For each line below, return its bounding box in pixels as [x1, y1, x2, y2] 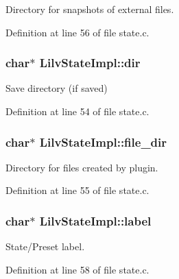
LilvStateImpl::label [39, 212, 152, 229]
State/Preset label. [5, 239, 85, 254]
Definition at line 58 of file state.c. [5, 262, 150, 276]
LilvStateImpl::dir [39, 54, 141, 71]
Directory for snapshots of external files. [5, 2, 174, 16]
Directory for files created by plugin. [5, 160, 158, 174]
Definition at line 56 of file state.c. [5, 25, 150, 39]
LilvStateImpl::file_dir [39, 133, 167, 150]
